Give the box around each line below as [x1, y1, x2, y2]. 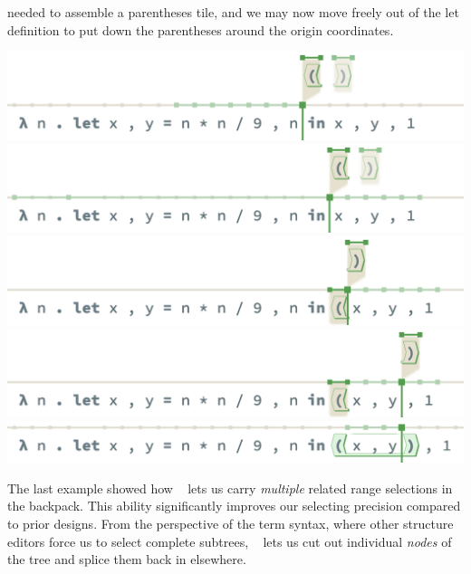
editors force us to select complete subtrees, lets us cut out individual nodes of [7, 531, 452, 550]
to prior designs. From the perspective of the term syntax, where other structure [7, 513, 454, 532]
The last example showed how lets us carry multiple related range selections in [7, 478, 453, 497]
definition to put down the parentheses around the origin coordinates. [7, 20, 394, 39]
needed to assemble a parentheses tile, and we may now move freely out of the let [7, 3, 459, 21]
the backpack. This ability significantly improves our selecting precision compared [7, 496, 461, 515]
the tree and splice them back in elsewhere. [7, 550, 246, 569]
